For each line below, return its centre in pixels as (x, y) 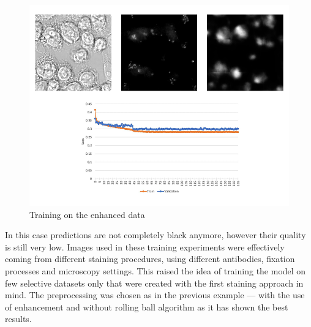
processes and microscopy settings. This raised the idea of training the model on (155, 270)
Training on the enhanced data (87, 214)
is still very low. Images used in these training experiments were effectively (145, 246)
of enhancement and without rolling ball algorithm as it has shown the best (147, 306)
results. (18, 319)
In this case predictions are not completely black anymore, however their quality (155, 235)
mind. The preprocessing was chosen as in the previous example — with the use (155, 295)
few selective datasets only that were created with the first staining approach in (154, 283)
